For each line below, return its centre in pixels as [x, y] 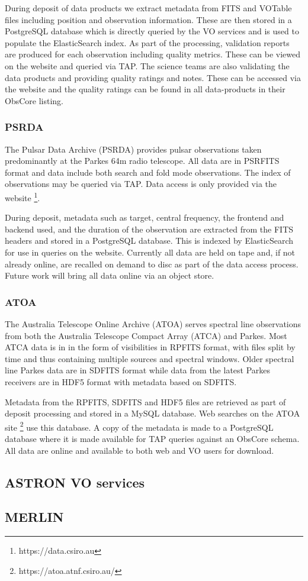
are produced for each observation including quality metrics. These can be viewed [153, 54]
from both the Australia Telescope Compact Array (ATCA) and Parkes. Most [146, 335]
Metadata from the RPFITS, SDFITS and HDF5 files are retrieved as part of [145, 401]
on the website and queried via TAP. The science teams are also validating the [147, 65]
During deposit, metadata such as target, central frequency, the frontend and [145, 217]
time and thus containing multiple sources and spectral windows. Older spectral [150, 358]
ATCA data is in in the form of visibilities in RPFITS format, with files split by [150, 347]
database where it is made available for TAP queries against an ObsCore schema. [152, 438]
